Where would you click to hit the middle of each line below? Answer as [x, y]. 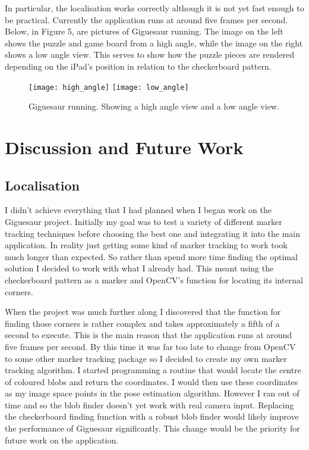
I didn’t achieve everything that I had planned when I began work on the [138, 210]
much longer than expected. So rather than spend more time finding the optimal [151, 256]
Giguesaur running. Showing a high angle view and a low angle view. [154, 106]
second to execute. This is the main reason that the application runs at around [149, 335]
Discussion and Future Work [124, 147]
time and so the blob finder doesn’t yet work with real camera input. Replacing [149, 404]
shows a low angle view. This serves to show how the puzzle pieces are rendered [150, 54]
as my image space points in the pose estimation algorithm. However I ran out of [152, 393]
